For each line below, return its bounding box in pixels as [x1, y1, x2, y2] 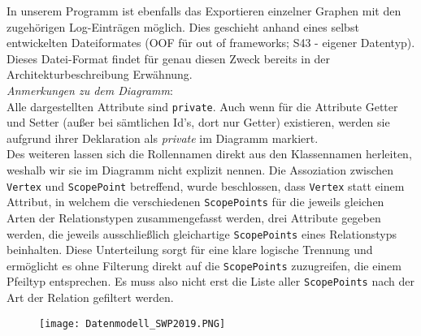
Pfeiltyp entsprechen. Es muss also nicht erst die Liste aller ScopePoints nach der [7, 273, 414, 290]
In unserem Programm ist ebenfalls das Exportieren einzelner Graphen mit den [7, 2, 401, 19]
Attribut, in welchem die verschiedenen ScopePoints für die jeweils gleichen [7, 193, 384, 210]
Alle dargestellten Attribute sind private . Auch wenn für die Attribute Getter [7, 97, 398, 114]
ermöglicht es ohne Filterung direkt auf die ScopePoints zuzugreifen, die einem [7, 256, 401, 274]
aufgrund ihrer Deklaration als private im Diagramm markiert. [7, 129, 319, 146]
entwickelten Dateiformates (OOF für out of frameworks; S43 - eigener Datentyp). [7, 34, 415, 51]
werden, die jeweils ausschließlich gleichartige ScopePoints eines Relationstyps [7, 225, 397, 242]
